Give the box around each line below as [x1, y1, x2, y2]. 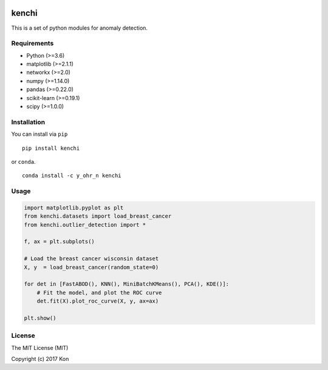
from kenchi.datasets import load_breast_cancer [24, 213, 172, 220]
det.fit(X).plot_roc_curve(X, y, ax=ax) [36, 298, 159, 304]
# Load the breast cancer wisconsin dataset [24, 255, 159, 262]
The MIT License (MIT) [11, 344, 69, 351]
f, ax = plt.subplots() [24, 238, 95, 245]
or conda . [11, 158, 36, 165]
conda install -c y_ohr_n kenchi [22, 172, 121, 179]
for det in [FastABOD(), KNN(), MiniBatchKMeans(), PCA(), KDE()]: [24, 281, 230, 288]
